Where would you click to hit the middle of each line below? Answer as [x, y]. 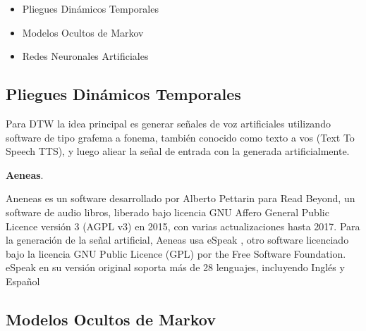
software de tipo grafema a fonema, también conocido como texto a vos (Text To [180, 137]
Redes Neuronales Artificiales [85, 56]
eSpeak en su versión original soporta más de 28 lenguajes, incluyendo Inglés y [175, 267]
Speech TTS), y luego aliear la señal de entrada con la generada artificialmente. [178, 151]
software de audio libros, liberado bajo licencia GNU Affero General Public [167, 212]
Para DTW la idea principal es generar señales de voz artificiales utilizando [168, 123]
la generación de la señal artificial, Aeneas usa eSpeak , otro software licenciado [177, 240]
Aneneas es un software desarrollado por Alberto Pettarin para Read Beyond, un [181, 198]
